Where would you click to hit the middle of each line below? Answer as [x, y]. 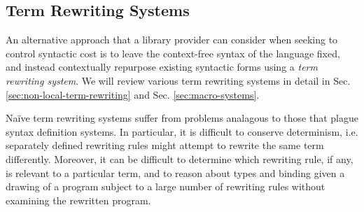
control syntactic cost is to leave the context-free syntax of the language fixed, [173, 53]
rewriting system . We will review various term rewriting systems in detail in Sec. [178, 80]
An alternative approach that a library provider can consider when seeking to [172, 40]
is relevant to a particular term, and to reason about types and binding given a [175, 172]
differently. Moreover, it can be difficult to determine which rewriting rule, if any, [180, 158]
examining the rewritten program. [78, 200]
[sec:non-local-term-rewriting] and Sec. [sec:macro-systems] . [133, 94]
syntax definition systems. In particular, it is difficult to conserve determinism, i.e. [182, 131]
